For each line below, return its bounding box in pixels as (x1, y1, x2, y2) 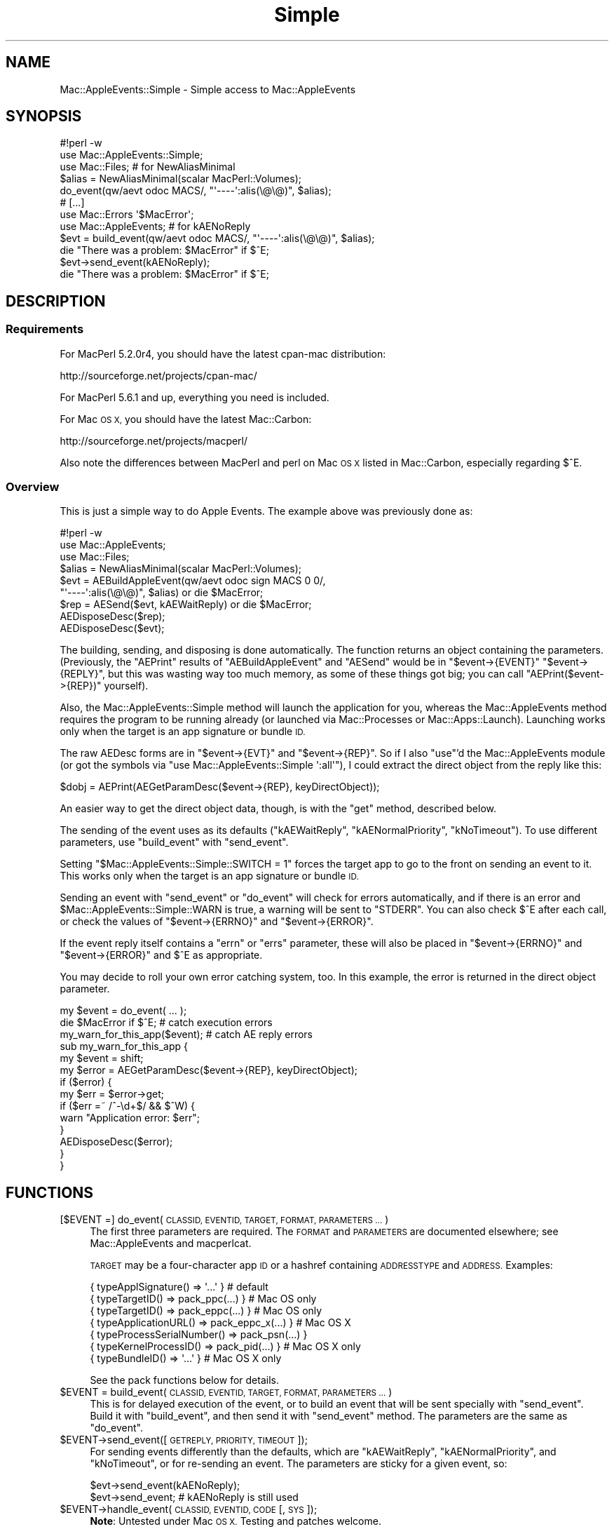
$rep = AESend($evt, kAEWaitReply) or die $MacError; (60, 598, 312, 611)
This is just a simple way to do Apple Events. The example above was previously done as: (60, 505, 473, 518)
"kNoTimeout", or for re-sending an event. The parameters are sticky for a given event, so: (90, 1457, 507, 1470)
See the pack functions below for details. (90, 1374, 279, 1387)
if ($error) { (60, 1076, 112, 1089)
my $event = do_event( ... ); (60, 1004, 187, 1017)
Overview (6, 480, 60, 494)
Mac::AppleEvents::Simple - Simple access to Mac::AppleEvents (60, 83, 356, 95)
